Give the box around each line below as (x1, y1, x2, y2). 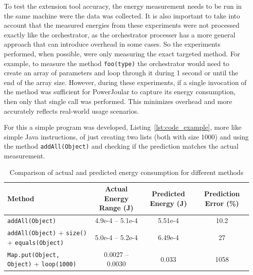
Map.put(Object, (7, 251, 60, 258)
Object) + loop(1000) (7, 258, 76, 269)
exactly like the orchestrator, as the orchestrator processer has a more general (4, 29, 235, 39)
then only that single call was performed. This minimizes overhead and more (4, 96, 233, 106)
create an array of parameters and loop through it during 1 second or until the (4, 68, 238, 78)
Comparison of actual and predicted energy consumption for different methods (9, 167, 244, 177)
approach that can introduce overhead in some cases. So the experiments (4, 39, 220, 49)
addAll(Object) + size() (7, 227, 87, 238)
